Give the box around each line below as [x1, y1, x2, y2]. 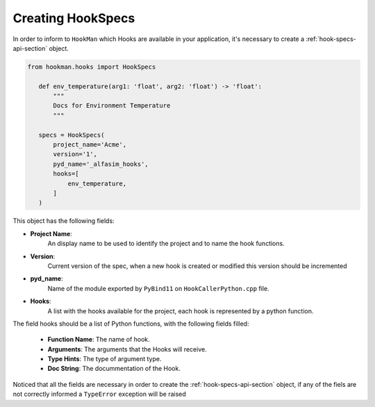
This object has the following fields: [12, 217, 115, 225]
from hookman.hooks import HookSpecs [27, 63, 156, 71]
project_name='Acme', [53, 141, 127, 149]
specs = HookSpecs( [38, 131, 105, 139]
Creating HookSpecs [12, 10, 135, 26]
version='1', [53, 150, 97, 158]
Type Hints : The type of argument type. [47, 355, 162, 363]
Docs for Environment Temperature [53, 101, 171, 110]
